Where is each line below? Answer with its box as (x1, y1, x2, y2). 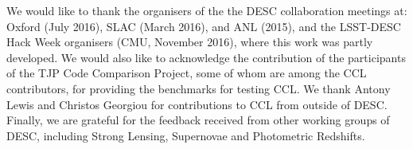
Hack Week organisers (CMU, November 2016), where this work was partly (6, 33, 373, 50)
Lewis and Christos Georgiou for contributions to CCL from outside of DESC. (6, 96, 388, 112)
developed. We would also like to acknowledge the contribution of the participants (6, 49, 406, 65)
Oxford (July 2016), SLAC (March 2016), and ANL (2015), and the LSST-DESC (6, 18, 401, 34)
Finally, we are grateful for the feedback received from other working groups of (6, 112, 390, 128)
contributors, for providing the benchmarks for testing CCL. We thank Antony (6, 80, 391, 96)
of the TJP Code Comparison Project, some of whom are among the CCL (6, 65, 367, 81)
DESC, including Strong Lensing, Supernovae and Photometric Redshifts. (6, 127, 365, 143)
